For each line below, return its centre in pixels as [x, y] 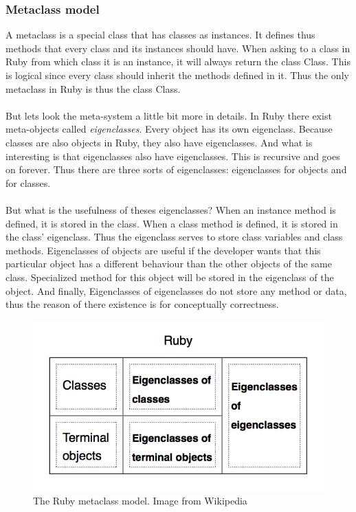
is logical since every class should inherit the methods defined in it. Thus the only [177, 75]
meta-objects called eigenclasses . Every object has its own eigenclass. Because [169, 129]
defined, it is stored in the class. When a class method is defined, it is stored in [172, 223]
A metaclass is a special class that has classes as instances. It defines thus [160, 35]
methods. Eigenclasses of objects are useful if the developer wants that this [163, 250]
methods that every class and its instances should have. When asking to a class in [178, 48]
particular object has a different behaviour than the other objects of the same [169, 264]
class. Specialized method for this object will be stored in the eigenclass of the [170, 277]
